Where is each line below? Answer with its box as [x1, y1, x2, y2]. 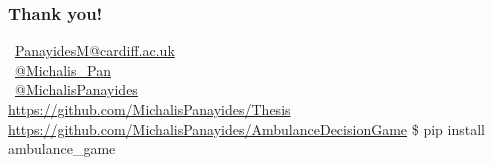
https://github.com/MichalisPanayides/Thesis [8, 99, 291, 119]
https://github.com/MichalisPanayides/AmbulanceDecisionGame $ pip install [8, 118, 485, 139]
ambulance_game [8, 138, 116, 159]
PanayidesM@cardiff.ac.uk [15, 40, 175, 61]
